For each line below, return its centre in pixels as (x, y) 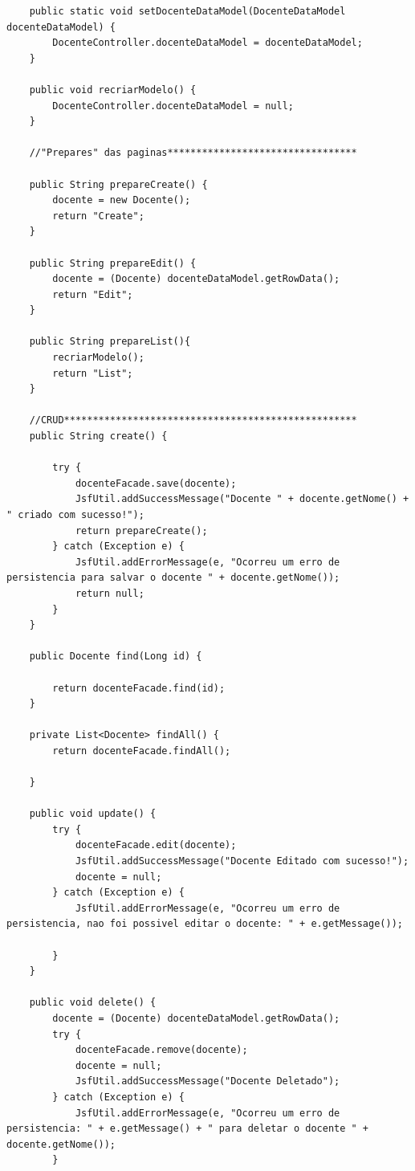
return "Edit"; (93, 294)
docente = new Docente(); (122, 200)
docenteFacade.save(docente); (156, 483)
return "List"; (93, 373)
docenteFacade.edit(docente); (156, 845)
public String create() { (98, 437)
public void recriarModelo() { (113, 90)
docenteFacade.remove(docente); (161, 1050)
